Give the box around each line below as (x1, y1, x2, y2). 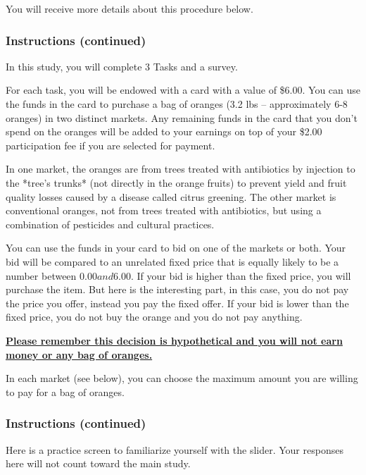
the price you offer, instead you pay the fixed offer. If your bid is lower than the (6, 295, 349, 310)
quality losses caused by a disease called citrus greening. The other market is (6, 189, 336, 204)
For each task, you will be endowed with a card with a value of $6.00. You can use (6, 82, 361, 97)
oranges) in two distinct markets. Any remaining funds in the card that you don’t (6, 110, 358, 125)
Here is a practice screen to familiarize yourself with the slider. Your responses (6, 442, 343, 457)
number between (6, 268, 77, 283)
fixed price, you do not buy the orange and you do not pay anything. (6, 309, 303, 324)
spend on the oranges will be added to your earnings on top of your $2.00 (6, 124, 322, 139)
